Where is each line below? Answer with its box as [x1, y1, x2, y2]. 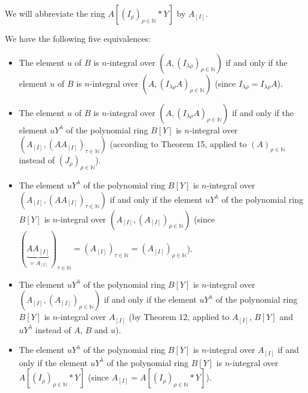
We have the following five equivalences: [5, 32, 151, 44]
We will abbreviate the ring [5, 7, 105, 19]
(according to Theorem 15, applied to [109, 138, 247, 150]
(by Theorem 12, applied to [129, 310, 230, 323]
